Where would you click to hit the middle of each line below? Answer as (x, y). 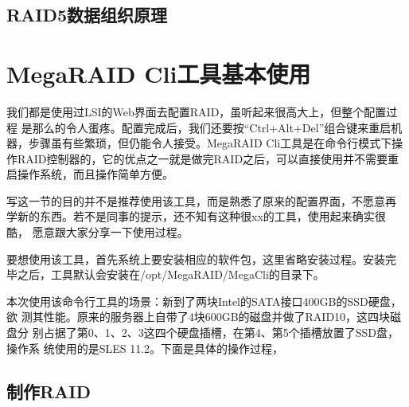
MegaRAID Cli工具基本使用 (159, 73)
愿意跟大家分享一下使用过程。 (110, 232)
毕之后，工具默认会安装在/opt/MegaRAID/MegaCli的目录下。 (166, 274)
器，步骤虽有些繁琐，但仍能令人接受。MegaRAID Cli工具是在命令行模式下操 (205, 143)
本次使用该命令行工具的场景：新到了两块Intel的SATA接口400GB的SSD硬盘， (204, 301)
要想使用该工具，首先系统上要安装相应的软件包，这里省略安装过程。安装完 (201, 258)
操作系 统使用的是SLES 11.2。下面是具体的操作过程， (145, 348)
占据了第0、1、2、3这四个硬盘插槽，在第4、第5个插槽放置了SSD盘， (221, 333)
